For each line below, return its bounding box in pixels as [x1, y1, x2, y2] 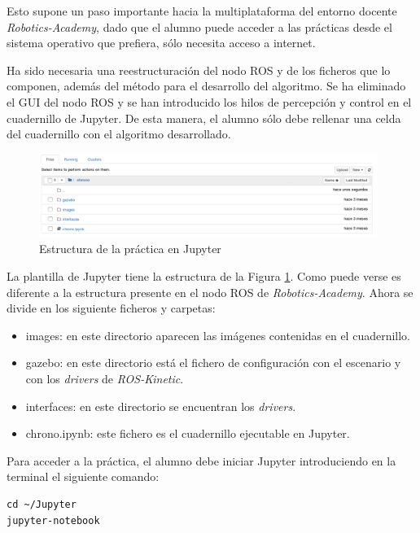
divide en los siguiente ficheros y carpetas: [7, 299, 216, 317]
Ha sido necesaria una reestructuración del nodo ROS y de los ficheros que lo [7, 61, 391, 78]
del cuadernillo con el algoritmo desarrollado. [7, 125, 231, 142]
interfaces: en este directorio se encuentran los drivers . [25, 397, 296, 414]
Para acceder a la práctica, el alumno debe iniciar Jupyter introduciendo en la [7, 452, 396, 469]
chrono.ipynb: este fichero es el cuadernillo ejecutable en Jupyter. [25, 425, 350, 442]
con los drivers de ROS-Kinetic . [25, 369, 184, 387]
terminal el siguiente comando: [7, 468, 160, 485]
